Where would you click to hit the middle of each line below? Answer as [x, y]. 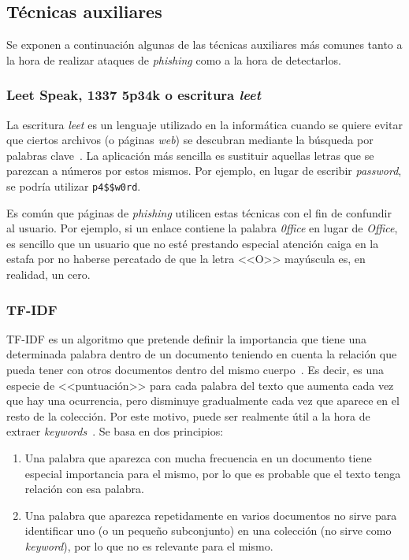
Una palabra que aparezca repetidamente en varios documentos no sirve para [211, 515]
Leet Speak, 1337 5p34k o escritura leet [134, 95]
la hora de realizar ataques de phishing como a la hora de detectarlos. [174, 59]
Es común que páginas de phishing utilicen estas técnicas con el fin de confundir [199, 212]
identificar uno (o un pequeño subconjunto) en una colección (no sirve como [208, 530]
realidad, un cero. [48, 274]
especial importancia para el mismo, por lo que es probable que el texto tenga [213, 473]
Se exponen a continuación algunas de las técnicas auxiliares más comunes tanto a [204, 45]
